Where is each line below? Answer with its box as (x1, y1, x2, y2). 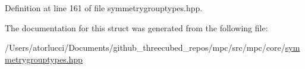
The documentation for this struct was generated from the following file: (5, 21, 268, 34)
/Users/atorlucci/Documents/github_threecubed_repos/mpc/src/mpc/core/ (5, 41, 285, 54)
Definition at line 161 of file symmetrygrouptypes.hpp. (5, 2, 203, 14)
